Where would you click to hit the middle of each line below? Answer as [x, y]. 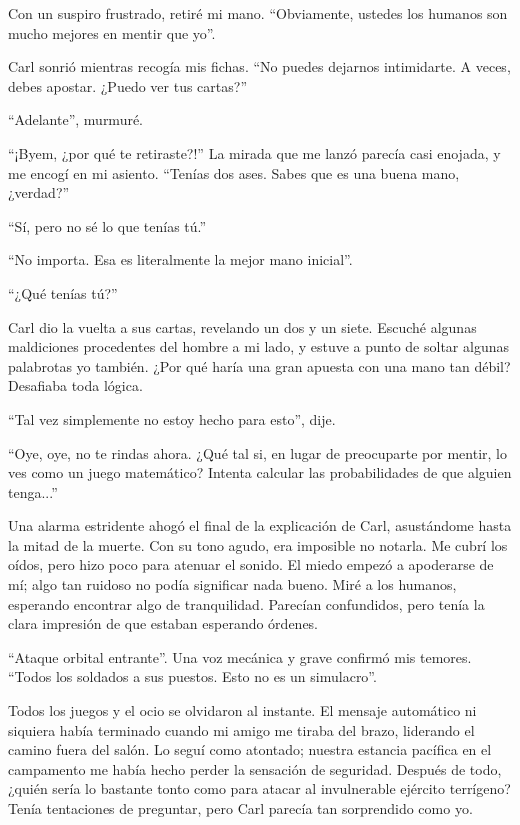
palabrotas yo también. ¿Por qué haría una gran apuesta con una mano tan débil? [259, 365]
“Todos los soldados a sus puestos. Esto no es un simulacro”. [192, 676]
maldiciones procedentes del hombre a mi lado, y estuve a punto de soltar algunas [258, 346]
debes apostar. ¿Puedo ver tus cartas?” [127, 85]
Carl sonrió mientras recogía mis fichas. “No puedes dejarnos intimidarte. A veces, [259, 66]
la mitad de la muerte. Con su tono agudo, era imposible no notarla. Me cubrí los [258, 544]
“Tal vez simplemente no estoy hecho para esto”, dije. [172, 418]
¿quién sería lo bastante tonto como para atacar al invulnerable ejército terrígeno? [259, 788]
